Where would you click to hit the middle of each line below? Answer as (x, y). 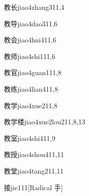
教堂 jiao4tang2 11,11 (34, 170)
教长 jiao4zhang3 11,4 (34, 7)
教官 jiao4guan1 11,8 (33, 72)
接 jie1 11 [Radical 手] (33, 187)
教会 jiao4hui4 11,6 (30, 40)
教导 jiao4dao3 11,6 (31, 23)
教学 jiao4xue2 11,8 (31, 105)
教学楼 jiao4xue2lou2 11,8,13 (45, 122)
